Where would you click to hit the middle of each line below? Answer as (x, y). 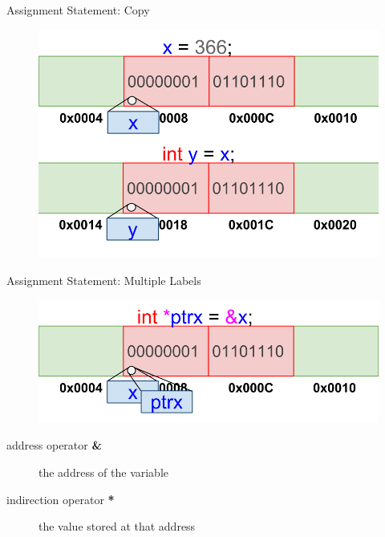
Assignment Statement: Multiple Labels (104, 280)
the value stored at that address (117, 526)
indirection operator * (61, 499)
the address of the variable (104, 472)
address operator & (54, 445)
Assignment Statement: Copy (78, 10)
